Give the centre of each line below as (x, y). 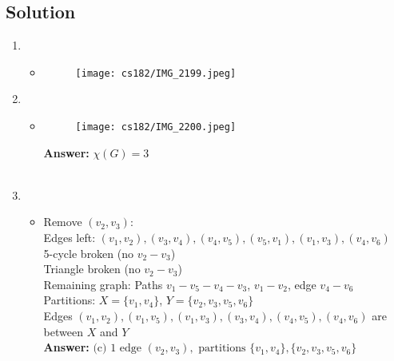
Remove (63, 222)
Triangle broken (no (92, 269)
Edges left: (70, 238)
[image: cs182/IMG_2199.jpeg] (156, 73)
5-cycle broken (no (89, 253)
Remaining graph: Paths (103, 284)
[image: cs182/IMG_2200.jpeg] (156, 127)
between (63, 331)
